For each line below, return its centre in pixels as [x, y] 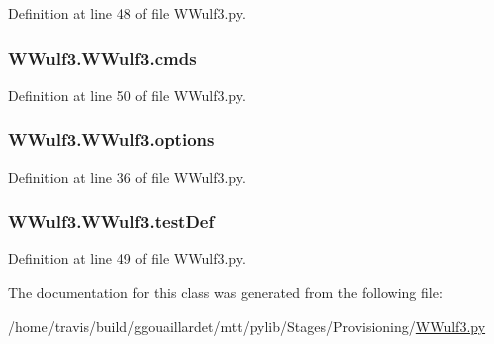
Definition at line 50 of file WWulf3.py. [127, 94]
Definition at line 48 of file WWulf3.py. [127, 13]
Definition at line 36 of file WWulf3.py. [127, 176]
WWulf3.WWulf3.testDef [111, 221]
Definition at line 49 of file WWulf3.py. [127, 258]
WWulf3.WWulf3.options [111, 139]
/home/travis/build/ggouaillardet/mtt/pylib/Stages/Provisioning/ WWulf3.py [247, 325]
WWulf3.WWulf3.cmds [102, 57]
